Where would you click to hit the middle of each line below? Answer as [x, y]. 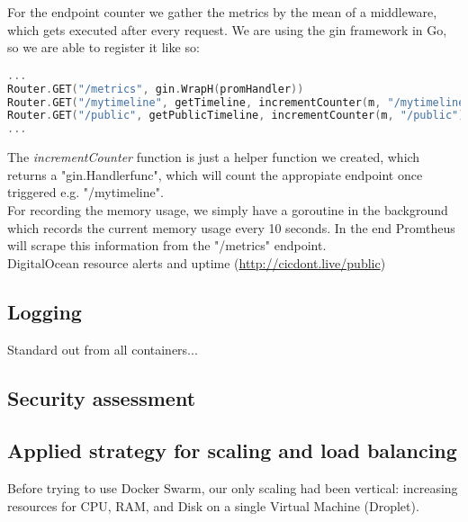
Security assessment [102, 397]
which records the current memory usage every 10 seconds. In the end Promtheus [231, 227]
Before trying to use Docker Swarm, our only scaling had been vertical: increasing [233, 488]
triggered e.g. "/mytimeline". [85, 192]
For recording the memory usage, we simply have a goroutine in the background [228, 209]
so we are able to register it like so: [103, 47]
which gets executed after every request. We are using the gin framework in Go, [227, 29]
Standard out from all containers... [103, 349]
